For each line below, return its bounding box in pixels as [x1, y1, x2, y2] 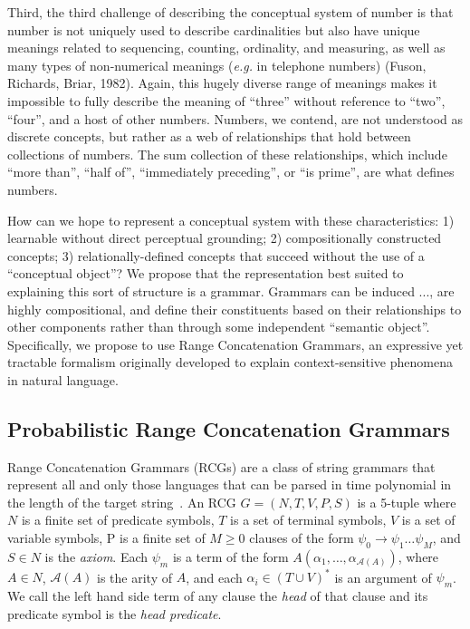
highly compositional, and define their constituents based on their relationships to [7, 299, 462, 318]
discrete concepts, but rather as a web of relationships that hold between [7, 127, 411, 146]
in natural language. [7, 370, 119, 389]
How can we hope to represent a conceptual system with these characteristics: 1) [7, 210, 455, 229]
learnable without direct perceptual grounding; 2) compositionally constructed [7, 228, 442, 247]
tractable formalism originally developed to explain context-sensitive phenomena [7, 353, 453, 372]
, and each [186, 567, 243, 586]
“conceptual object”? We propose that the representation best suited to [7, 264, 404, 283]
